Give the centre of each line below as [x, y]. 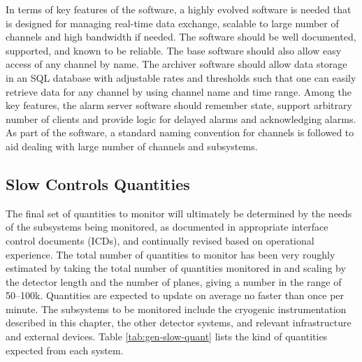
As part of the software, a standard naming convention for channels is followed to [180, 132]
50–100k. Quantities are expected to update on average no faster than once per [175, 295]
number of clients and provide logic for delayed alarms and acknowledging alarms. [181, 118]
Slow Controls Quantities [98, 183]
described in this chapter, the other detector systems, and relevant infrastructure [179, 323]
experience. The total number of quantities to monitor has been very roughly [171, 254]
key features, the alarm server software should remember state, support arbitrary [179, 105]
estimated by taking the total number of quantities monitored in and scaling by [176, 268]
